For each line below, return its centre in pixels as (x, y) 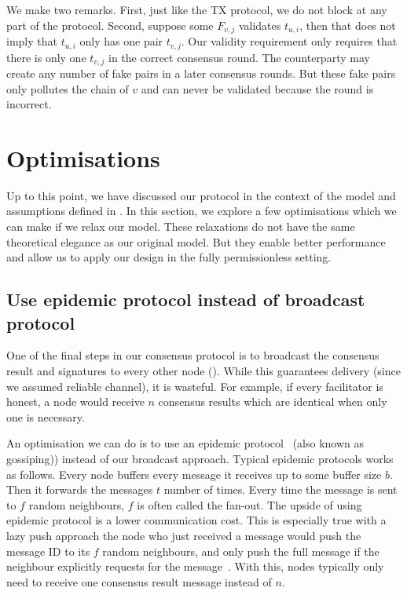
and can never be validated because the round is (257, 88)
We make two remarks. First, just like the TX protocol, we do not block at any (197, 9)
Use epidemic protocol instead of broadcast (186, 299)
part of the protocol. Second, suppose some (110, 25)
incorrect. (29, 104)
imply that (32, 41)
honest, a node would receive (75, 402)
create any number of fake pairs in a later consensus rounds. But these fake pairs (201, 73)
